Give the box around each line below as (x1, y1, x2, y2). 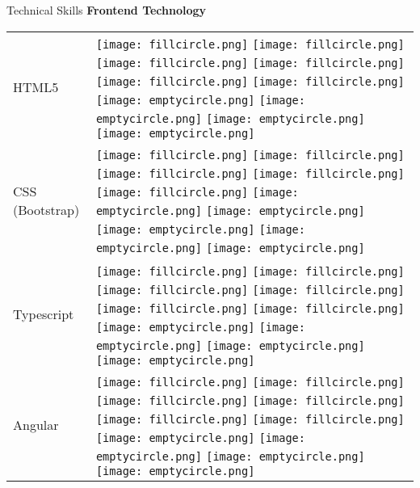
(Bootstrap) (13, 200, 80, 219)
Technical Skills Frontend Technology (6, 2, 207, 18)
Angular (13, 414, 59, 434)
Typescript (13, 304, 74, 323)
